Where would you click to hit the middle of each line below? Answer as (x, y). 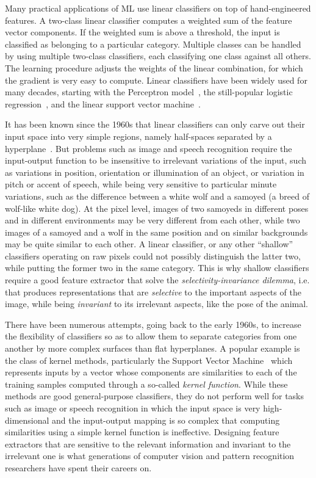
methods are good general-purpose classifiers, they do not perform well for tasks (155, 396)
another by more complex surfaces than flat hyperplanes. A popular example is (153, 348)
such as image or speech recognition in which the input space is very (133, 408)
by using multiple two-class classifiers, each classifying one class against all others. (158, 56)
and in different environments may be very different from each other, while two (153, 220)
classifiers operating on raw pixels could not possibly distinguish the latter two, (153, 255)
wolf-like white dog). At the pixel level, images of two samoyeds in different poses (157, 208)
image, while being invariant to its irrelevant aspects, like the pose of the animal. (156, 304)
